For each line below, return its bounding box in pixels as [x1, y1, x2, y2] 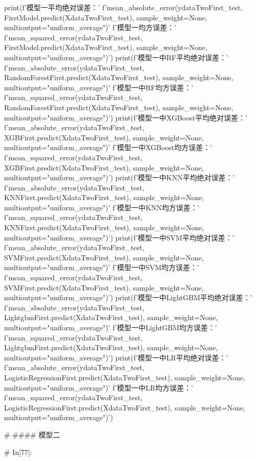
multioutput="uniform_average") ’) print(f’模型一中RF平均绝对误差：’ [4, 52, 228, 62]
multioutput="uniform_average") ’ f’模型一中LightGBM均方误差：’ [4, 322, 217, 332]
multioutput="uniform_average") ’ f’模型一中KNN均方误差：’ [4, 202, 200, 212]
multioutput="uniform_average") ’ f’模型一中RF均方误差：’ [4, 82, 193, 92]
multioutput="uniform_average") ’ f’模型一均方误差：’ [4, 22, 176, 33]
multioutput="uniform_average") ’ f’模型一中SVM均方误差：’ [4, 262, 199, 273]
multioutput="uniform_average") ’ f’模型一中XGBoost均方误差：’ [4, 142, 212, 153]
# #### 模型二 [4, 429, 60, 440]
